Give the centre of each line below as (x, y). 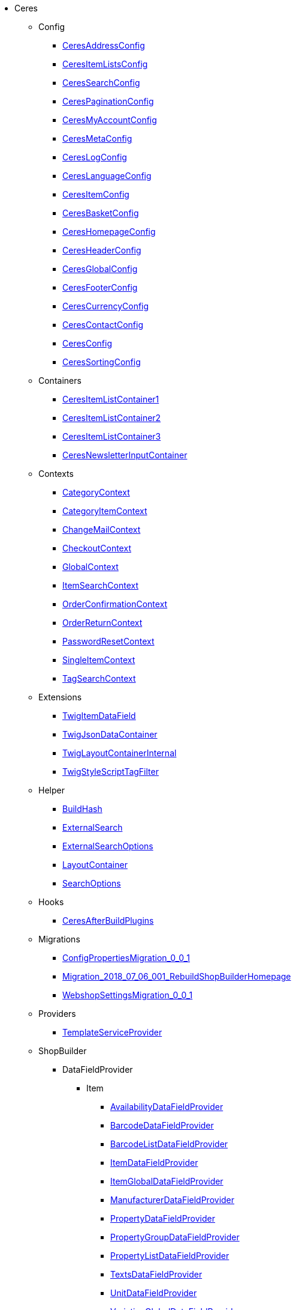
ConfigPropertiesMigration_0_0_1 (126, 958)
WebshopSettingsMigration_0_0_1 (128, 995)
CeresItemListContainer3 (112, 436)
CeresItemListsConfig (105, 64)
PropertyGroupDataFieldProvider (175, 1237)
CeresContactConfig (103, 325)
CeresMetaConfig (97, 138)
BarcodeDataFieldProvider (162, 1125)
